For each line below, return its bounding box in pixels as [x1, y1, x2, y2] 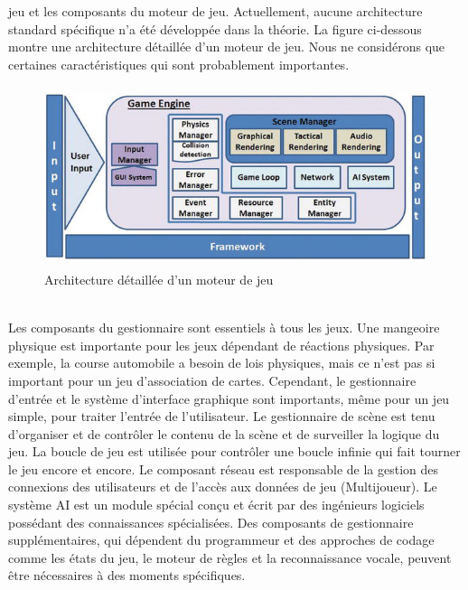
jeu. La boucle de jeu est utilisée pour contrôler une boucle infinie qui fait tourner [8, 442, 461, 461]
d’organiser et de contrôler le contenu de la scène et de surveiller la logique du [8, 424, 440, 443]
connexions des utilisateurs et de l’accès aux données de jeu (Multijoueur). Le [8, 477, 437, 496]
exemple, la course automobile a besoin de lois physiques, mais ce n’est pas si [8, 353, 435, 372]
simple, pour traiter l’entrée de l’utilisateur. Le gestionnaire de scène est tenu [8, 407, 435, 426]
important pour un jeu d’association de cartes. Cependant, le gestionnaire [8, 370, 417, 389]
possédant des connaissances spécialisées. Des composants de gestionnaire [8, 512, 414, 531]
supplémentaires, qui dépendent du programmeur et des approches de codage [8, 530, 435, 549]
